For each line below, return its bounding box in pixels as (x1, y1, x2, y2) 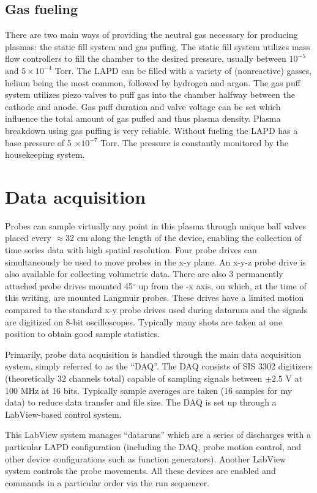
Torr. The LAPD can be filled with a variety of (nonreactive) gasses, (54, 64, 312, 76)
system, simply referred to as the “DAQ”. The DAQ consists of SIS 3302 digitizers (5, 360, 312, 373)
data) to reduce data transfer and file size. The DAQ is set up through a (5, 396, 277, 409)
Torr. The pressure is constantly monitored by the (100, 136, 288, 149)
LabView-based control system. (5, 407, 122, 420)
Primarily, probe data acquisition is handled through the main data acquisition (5, 347, 302, 360)
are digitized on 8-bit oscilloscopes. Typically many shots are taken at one (5, 315, 283, 328)
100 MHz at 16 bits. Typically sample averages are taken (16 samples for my (5, 384, 293, 396)
